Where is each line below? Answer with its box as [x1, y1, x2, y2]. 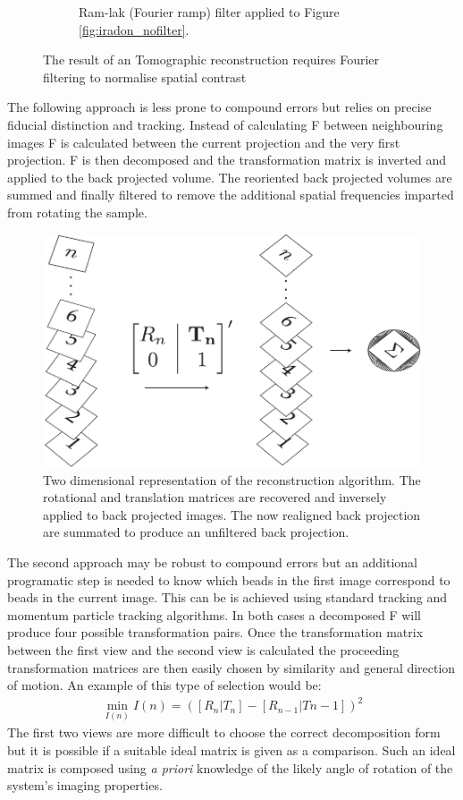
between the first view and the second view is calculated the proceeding [7, 640, 400, 659]
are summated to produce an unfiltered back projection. [43, 523, 349, 541]
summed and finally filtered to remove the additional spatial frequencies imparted [7, 185, 454, 204]
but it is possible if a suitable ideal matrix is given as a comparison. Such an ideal [7, 741, 456, 760]
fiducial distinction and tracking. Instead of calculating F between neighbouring [7, 115, 443, 133]
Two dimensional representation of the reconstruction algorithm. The [43, 470, 421, 489]
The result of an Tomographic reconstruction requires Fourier [43, 50, 380, 69]
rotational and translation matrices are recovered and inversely [43, 488, 387, 506]
